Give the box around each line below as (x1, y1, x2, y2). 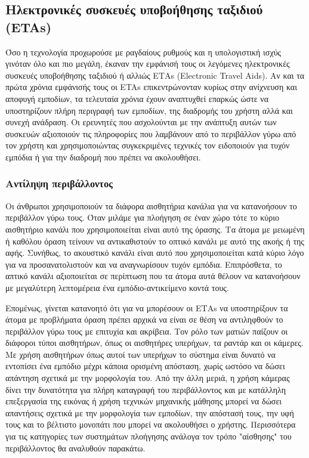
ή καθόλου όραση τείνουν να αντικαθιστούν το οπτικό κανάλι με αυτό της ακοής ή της (5, 234, 304, 247)
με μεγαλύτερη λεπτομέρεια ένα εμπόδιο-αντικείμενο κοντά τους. (5, 281, 229, 293)
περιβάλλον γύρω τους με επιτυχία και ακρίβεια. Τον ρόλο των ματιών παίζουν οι (5, 324, 288, 337)
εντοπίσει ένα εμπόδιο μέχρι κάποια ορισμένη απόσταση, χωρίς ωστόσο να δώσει (5, 360, 285, 372)
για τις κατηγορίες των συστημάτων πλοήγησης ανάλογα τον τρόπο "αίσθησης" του (5, 430, 292, 442)
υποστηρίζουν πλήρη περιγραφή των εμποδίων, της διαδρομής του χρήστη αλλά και (5, 104, 293, 116)
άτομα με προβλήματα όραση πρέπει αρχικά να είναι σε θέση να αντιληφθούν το (5, 313, 283, 326)
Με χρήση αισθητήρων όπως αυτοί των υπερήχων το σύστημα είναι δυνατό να (5, 348, 276, 360)
